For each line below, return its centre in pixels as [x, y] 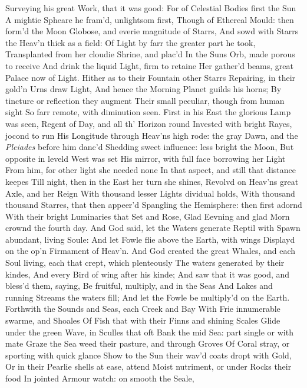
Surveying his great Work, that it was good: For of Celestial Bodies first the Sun [151, 8]
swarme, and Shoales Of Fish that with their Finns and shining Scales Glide [143, 320]
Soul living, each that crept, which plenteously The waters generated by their [145, 263]
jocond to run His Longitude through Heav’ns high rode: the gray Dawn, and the [152, 135]
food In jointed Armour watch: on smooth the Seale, [100, 378]
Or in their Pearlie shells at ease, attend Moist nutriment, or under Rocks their [148, 366]
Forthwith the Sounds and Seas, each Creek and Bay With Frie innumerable [143, 309]
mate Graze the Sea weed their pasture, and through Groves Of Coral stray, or [148, 343]
